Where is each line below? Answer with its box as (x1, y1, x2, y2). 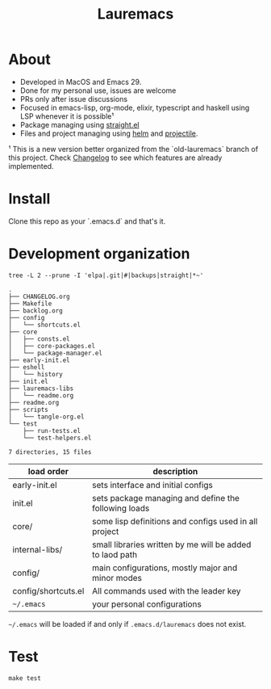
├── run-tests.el (23, 426, 81, 435)
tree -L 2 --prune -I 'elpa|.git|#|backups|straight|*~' (8, 271, 204, 279)
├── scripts (8, 405, 48, 414)
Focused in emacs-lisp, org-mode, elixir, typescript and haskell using (19, 103, 250, 112)
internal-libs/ (12, 544, 63, 555)
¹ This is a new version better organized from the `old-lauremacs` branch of (8, 144, 259, 153)
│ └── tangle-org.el (8, 413, 85, 421)
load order (27, 465, 69, 477)
